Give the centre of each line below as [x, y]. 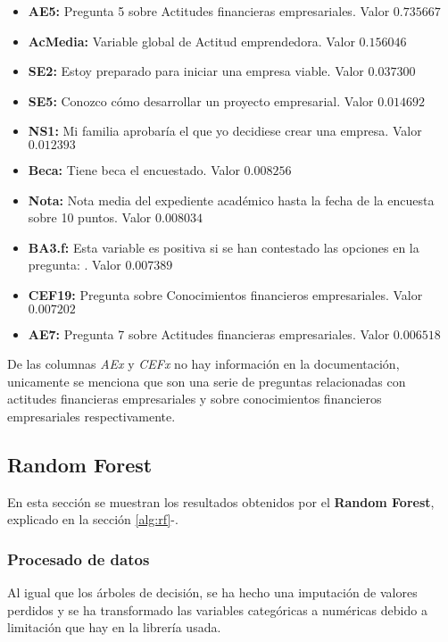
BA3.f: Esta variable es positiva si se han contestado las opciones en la [224, 247]
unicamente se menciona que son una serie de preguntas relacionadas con [207, 381]
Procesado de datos [79, 559]
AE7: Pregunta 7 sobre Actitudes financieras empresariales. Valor [209, 334]
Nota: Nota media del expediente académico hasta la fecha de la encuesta [231, 200]
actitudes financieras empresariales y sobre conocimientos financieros [195, 399]
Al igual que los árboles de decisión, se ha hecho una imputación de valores [212, 592]
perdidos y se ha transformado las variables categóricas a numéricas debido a [217, 609]
